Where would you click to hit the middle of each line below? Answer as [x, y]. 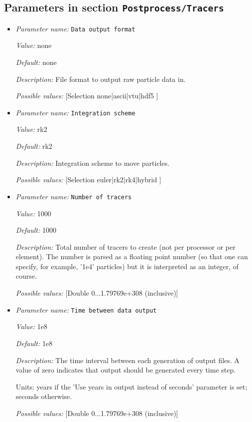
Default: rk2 [34, 146]
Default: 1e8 [34, 343]
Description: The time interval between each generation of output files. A [127, 360]
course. [26, 276]
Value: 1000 [33, 213]
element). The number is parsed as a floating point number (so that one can [132, 256]
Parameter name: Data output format [75, 28]
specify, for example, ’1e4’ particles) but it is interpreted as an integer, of [127, 266]
